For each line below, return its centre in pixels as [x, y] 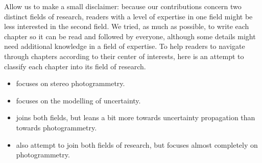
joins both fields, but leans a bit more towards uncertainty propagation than [136, 117]
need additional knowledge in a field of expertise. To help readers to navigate [125, 46]
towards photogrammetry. [56, 127]
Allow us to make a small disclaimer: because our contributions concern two [123, 6]
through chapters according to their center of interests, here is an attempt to [124, 56]
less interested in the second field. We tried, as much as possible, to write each [127, 26]
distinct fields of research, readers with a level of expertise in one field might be [128, 16]
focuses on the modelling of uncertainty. [78, 100]
